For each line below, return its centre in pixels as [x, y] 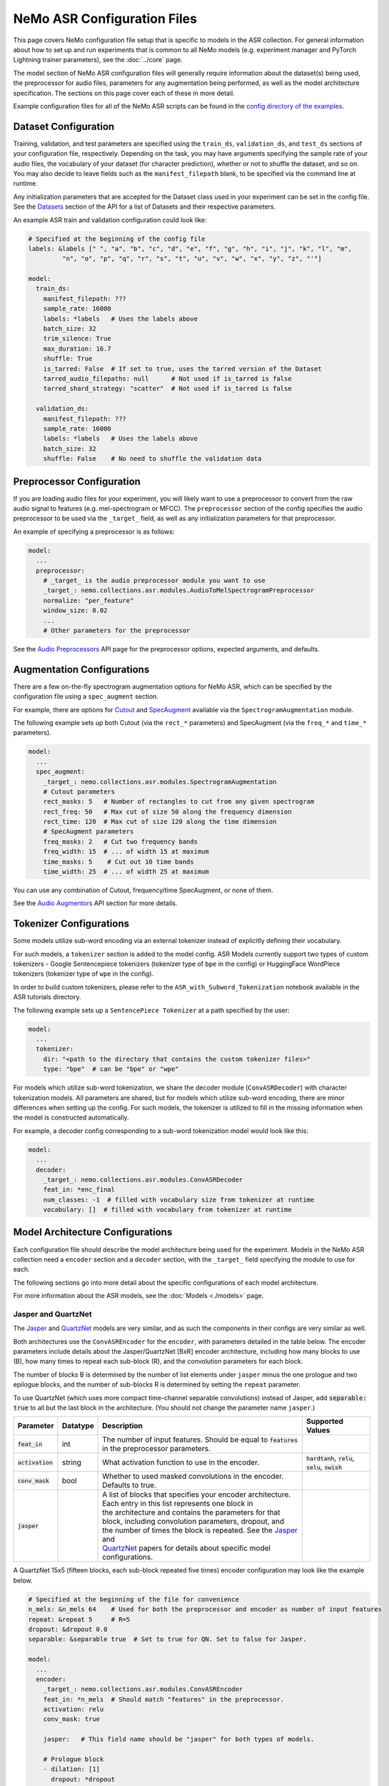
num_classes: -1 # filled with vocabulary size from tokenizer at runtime [179, 1199]
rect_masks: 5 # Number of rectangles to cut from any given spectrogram [179, 802]
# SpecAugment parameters [89, 832]
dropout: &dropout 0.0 [68, 1629]
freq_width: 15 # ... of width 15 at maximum [126, 852]
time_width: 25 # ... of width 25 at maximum [126, 872]
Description [122, 1426]
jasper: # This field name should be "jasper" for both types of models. [179, 1739]
